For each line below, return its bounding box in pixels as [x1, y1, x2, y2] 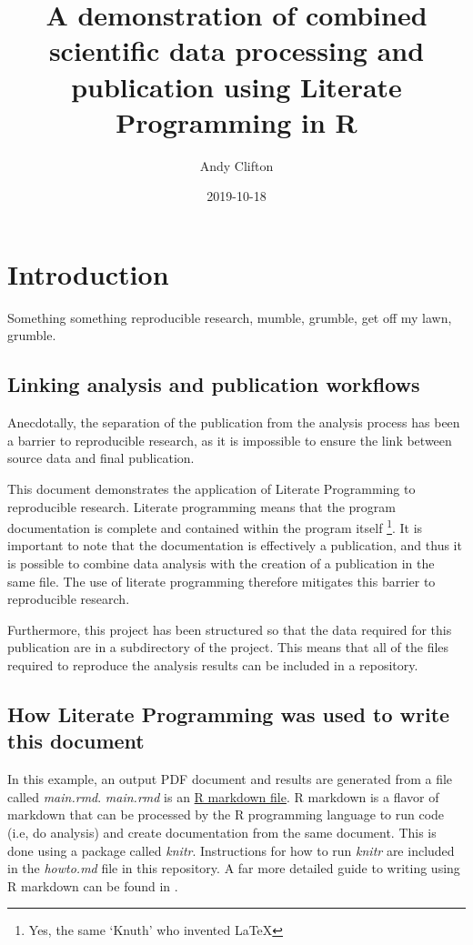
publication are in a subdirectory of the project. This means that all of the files [7, 638, 449, 657]
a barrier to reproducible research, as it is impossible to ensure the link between [7, 430, 452, 449]
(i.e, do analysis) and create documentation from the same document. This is [7, 822, 437, 841]
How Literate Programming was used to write [7, 699, 450, 728]
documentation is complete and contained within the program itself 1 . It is [7, 516, 423, 537]
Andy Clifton [199, 156, 274, 175]
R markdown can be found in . [7, 876, 178, 895]
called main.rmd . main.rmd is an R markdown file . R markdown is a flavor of [7, 787, 439, 806]
